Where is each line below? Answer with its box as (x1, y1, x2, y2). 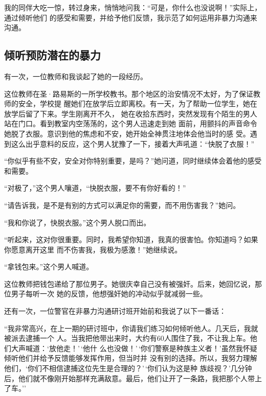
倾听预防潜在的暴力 (4, 47, 101, 63)
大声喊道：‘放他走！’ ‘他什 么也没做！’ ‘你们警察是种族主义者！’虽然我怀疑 (11, 342, 257, 353)
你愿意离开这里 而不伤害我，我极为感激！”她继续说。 (4, 244, 182, 254)
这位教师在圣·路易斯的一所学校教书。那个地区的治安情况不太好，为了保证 (4, 88, 253, 99)
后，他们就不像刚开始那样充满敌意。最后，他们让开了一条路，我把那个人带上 (4, 372, 262, 383)
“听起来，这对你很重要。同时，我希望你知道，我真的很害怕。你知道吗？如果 (4, 234, 258, 245)
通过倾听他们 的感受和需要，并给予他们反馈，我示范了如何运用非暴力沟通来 (4, 12, 257, 22)
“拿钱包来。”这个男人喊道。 (4, 261, 94, 272)
